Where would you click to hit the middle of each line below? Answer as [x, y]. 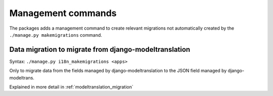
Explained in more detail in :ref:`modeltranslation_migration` [71, 87]
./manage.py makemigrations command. [56, 35]
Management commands [63, 13]
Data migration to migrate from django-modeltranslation [100, 50]
